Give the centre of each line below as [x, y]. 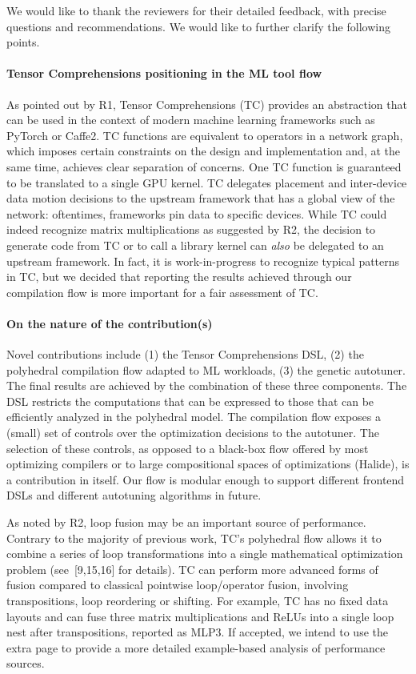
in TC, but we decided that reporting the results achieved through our [179, 277]
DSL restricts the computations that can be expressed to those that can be [190, 401]
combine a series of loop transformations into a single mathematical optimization [205, 554]
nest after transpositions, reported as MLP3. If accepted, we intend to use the [197, 632]
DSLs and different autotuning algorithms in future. [134, 495]
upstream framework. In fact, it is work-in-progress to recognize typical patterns [203, 261]
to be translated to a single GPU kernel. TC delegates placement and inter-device [207, 182]
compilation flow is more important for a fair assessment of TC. [162, 292]
